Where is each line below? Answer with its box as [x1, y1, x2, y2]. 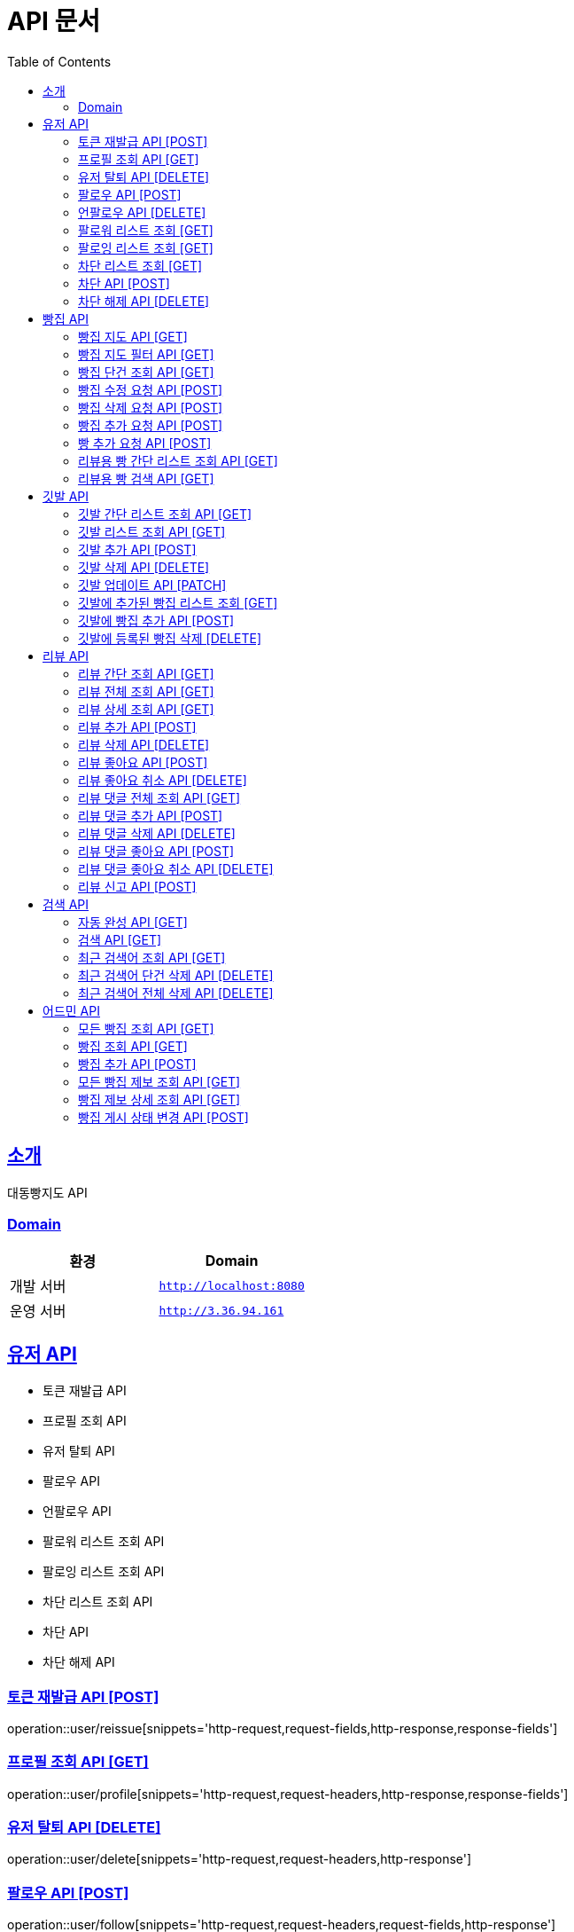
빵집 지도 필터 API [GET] [78, 346, 214, 362]
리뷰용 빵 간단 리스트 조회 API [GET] [78, 452, 278, 468]
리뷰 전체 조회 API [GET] [78, 683, 214, 699]
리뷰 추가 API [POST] [78, 719, 197, 734]
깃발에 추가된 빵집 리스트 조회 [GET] [78, 594, 278, 610]
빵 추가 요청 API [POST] [78, 435, 212, 451]
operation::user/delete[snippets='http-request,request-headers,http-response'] [7, 1851, 472, 1867]
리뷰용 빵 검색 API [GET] [78, 470, 214, 486]
